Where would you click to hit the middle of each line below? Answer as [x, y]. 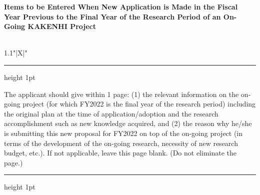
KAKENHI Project [62, 26]
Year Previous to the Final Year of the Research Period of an [112, 16]
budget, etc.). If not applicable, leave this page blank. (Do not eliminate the [120, 153]
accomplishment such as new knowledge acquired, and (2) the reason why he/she [128, 123]
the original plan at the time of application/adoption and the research [111, 113]
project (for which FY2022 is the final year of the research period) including [139, 104]
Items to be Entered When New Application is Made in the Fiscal [121, 6]
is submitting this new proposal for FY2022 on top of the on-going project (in [123, 133]
